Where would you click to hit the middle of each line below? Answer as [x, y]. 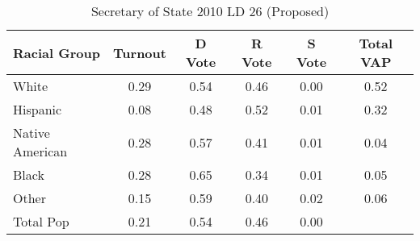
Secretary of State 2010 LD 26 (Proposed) [210, 11]
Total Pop [41, 221]
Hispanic [38, 109]
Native [31, 133]
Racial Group [57, 52]
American [40, 151]
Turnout [140, 52]
